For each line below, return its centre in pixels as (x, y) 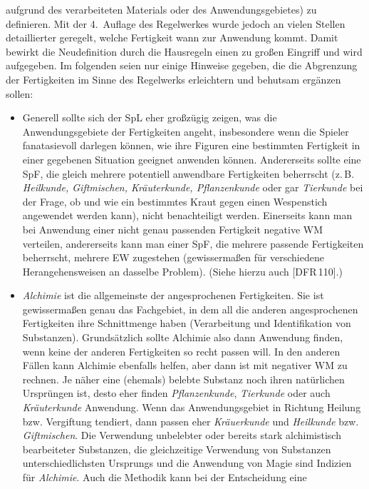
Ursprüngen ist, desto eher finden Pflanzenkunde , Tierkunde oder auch (176, 393)
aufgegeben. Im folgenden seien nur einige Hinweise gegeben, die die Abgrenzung (182, 65)
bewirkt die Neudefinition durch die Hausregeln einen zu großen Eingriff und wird (184, 51)
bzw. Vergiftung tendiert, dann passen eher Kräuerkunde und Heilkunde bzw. (191, 421)
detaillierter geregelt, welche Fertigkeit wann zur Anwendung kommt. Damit (172, 37)
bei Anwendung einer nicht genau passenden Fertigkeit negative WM (173, 229)
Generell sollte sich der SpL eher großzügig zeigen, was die (150, 117)
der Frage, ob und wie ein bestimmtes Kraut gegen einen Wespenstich (175, 201)
